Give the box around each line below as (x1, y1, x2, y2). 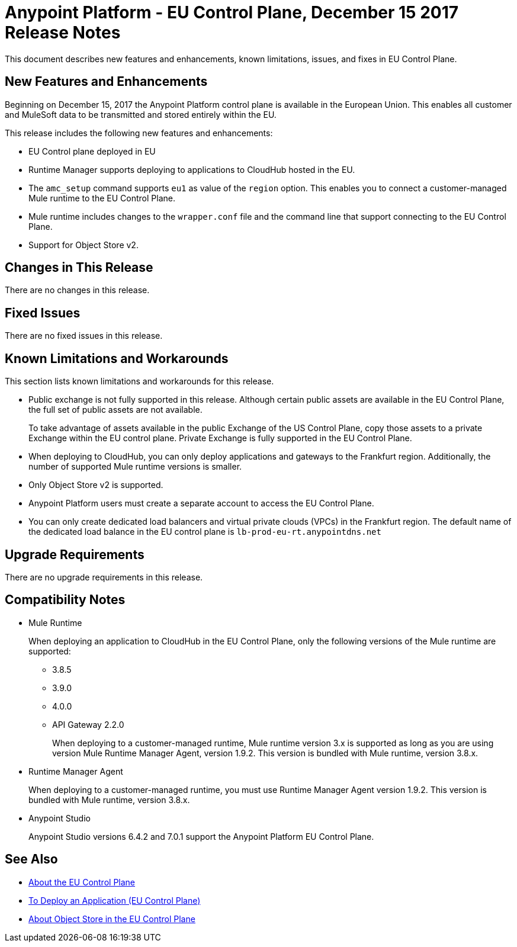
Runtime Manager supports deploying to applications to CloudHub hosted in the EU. (28, 164, 355, 175)
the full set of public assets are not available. (28, 405, 203, 415)
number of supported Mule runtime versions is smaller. (28, 461, 242, 472)
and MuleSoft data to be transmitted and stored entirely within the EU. (5, 109, 277, 120)
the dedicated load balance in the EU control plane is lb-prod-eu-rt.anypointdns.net (28, 527, 381, 537)
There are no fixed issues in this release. (5, 330, 163, 341)
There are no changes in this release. (5, 285, 150, 296)
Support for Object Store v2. (28, 239, 139, 250)
